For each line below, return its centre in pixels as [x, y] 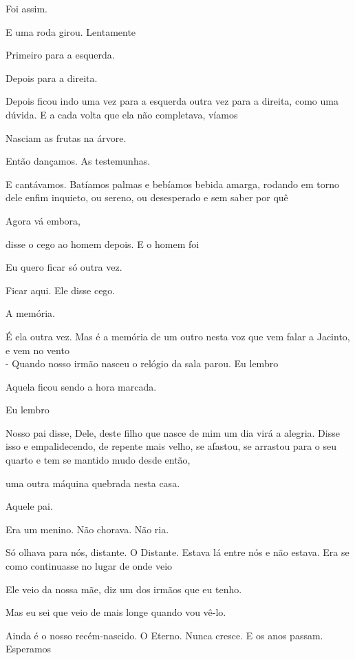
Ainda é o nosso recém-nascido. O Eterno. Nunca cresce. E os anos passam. [164, 635]
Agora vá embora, [43, 220]
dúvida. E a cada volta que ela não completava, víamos [122, 114]
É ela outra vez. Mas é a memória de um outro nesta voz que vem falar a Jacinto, [178, 336]
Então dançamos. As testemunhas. [78, 161]
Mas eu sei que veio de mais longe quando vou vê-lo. [116, 612]
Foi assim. [27, 8]
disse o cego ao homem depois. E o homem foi [103, 244]
